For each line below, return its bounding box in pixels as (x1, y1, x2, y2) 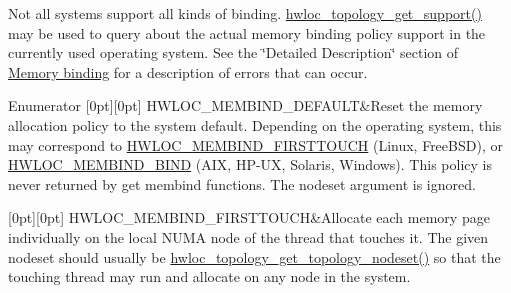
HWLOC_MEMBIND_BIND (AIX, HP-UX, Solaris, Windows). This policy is (8, 154, 492, 175)
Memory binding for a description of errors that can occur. (8, 61, 368, 82)
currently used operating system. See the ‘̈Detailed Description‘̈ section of (8, 42, 459, 63)
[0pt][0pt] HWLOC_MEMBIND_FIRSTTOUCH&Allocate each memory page (8, 207, 490, 228)
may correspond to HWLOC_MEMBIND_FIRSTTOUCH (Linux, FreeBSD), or (8, 134, 503, 155)
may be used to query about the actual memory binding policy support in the (8, 22, 486, 43)
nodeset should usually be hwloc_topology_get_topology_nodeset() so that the (8, 246, 501, 267)
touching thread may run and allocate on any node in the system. (8, 266, 411, 287)
